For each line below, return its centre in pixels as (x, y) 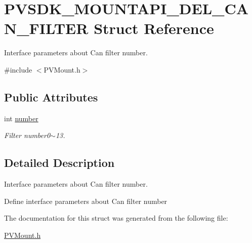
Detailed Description (59, 163)
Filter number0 (27, 135)
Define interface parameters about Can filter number (86, 201)
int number (21, 118)
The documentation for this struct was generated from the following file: (116, 218)
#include (18, 69)
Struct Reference (154, 28)
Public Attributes (51, 97)
